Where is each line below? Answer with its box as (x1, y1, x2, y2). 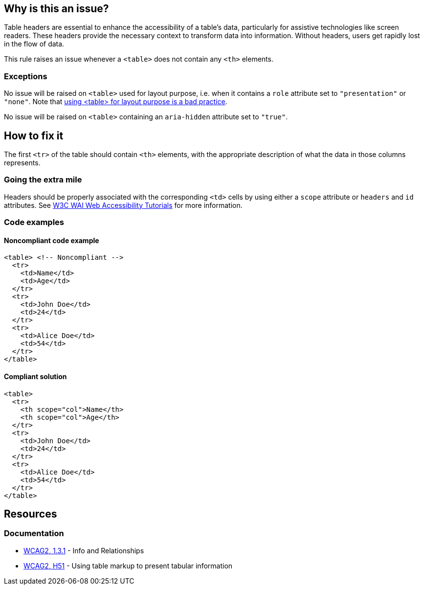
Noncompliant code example (4, 236, 99, 245)
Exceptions (4, 71, 47, 81)
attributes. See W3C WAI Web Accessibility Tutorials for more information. (4, 201, 243, 209)
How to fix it (4, 129, 64, 142)
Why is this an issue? (4, 2, 109, 15)
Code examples (4, 217, 65, 227)
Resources (4, 508, 57, 520)
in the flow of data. (4, 40, 65, 48)
